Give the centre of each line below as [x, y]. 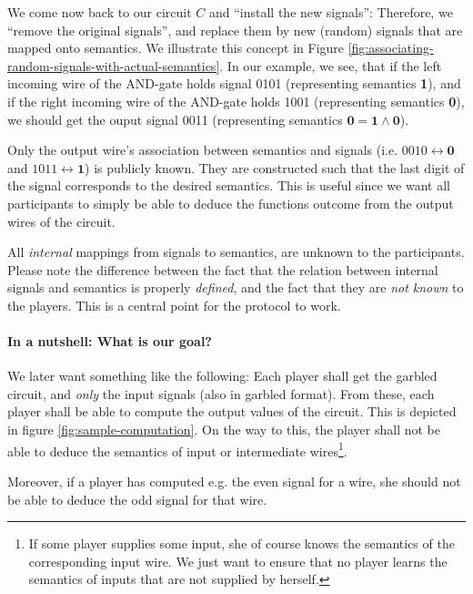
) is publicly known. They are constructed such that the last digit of [275, 167]
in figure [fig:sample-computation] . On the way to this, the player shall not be [224, 430]
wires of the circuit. [61, 221]
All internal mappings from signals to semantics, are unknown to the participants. [236, 252]
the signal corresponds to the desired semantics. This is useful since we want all [229, 185]
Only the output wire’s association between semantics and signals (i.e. [203, 150]
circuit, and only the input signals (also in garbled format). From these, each [221, 393]
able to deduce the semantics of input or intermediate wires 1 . [177, 449]
